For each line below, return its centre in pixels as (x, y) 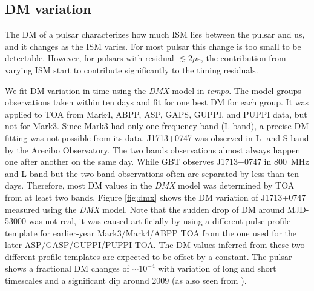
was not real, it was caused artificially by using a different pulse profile (160, 221)
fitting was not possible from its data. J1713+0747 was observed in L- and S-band (157, 137)
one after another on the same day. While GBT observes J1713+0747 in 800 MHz (157, 162)
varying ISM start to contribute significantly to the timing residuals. (132, 69)
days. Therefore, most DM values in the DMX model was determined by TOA (150, 185)
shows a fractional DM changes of (67, 268)
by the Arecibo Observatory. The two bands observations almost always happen (153, 149)
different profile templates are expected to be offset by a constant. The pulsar (149, 256)
